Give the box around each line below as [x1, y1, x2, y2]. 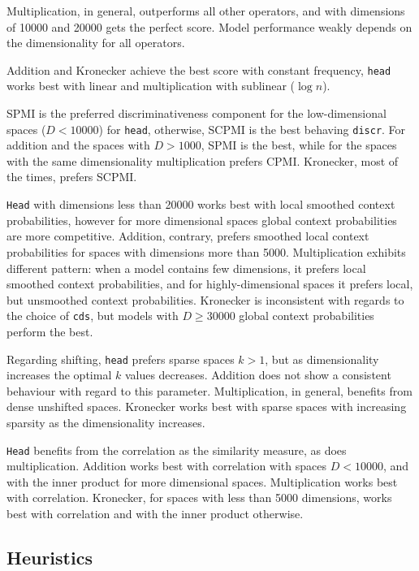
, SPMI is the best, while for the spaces [201, 136, 397, 154]
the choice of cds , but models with [6, 307, 179, 324]
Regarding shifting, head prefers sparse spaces [6, 350, 235, 367]
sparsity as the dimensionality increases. [6, 413, 205, 430]
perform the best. [6, 322, 93, 340]
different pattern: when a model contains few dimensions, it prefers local [6, 259, 366, 276]
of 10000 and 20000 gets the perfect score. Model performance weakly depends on [6, 18, 413, 35]
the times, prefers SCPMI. [6, 168, 137, 185]
